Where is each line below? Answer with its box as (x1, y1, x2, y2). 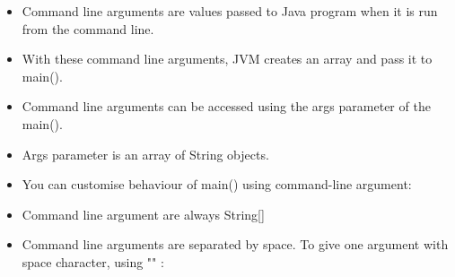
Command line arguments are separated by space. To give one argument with (22, 235, 449, 254)
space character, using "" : (22, 252, 164, 271)
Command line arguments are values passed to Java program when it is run (22, 2, 438, 20)
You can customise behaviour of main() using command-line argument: (22, 175, 412, 194)
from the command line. (22, 19, 154, 38)
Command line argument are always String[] (22, 204, 265, 223)
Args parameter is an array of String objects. (22, 144, 269, 163)
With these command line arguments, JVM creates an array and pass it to (22, 49, 433, 68)
